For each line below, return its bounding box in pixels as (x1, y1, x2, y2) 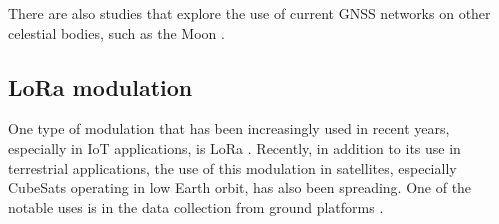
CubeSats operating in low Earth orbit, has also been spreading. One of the (8, 177, 472, 198)
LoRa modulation (8, 71, 193, 102)
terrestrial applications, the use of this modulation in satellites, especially (8, 157, 457, 178)
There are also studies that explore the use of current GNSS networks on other (8, 3, 491, 23)
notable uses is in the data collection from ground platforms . (8, 196, 384, 217)
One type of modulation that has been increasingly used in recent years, (8, 118, 450, 139)
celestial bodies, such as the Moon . (8, 22, 225, 43)
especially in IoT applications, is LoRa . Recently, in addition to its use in (8, 137, 461, 158)
